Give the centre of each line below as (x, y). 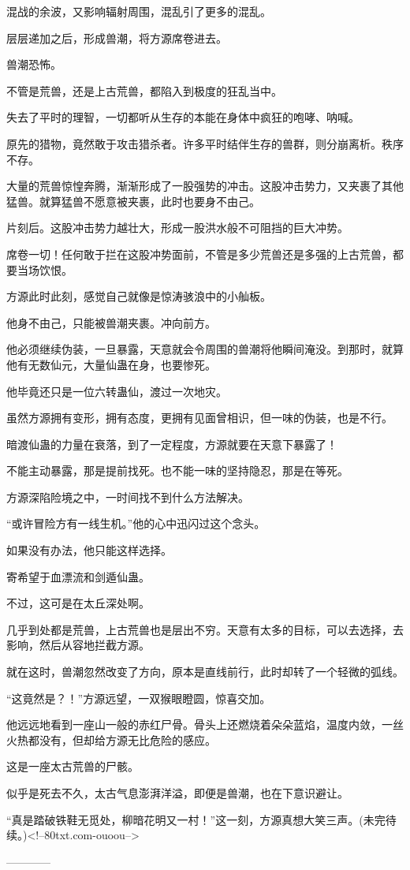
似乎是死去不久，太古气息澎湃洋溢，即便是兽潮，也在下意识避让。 (177, 793)
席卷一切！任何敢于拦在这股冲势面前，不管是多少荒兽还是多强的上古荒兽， (199, 254)
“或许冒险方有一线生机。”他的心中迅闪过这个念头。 (136, 523)
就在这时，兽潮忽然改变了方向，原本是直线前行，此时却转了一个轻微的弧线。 (205, 672)
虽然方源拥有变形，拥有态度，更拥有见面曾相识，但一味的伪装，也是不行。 (199, 418)
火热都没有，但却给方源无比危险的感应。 (111, 739)
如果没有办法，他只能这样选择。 (89, 550)
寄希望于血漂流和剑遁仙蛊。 (78, 576)
